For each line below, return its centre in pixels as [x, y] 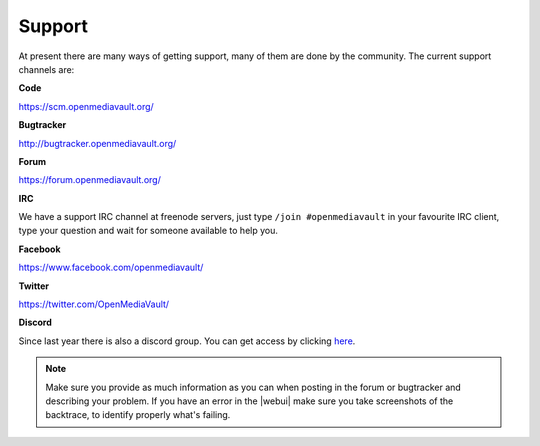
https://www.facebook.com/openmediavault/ [111, 267]
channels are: [46, 69]
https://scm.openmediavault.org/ [86, 106]
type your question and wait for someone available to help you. [148, 231]
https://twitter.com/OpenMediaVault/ [94, 304]
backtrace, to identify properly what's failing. [138, 415]
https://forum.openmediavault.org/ [90, 180]
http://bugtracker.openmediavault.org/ [97, 143]
